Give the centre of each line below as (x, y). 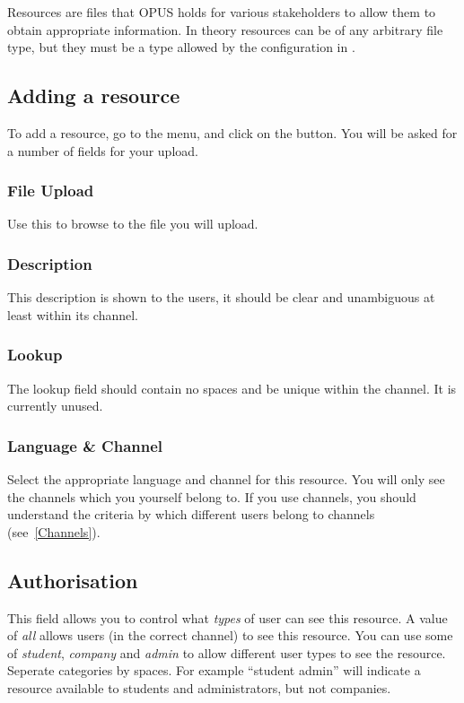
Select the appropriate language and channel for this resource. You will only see (226, 479)
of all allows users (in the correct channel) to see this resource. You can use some (230, 635)
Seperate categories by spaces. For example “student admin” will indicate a (214, 670)
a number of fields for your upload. (103, 150)
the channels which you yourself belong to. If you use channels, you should (212, 496)
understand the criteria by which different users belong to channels (191, 514)
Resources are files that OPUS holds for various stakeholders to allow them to (222, 12)
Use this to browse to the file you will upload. (133, 224)
